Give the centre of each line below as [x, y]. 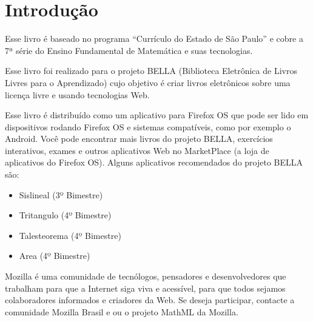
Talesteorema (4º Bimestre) [70, 235]
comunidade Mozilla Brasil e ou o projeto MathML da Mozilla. [122, 311]
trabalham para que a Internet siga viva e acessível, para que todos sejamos [145, 288]
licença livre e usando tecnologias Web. [77, 94]
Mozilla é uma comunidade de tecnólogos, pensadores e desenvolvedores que [146, 276]
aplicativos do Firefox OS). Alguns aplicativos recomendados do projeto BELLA [154, 162]
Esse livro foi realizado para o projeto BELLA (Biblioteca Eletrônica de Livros [151, 71]
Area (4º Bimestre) [55, 256]
